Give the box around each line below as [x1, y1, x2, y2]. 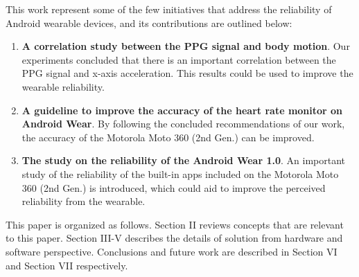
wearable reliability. [21, 79, 105, 93]
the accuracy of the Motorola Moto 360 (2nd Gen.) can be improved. [21, 129, 315, 144]
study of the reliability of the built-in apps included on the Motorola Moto [21, 166, 339, 181]
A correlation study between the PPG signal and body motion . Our [21, 39, 350, 53]
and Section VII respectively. [6, 258, 128, 272]
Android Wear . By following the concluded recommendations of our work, [21, 116, 345, 131]
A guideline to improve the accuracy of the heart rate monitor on [21, 102, 343, 117]
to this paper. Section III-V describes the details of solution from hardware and [6, 231, 343, 245]
